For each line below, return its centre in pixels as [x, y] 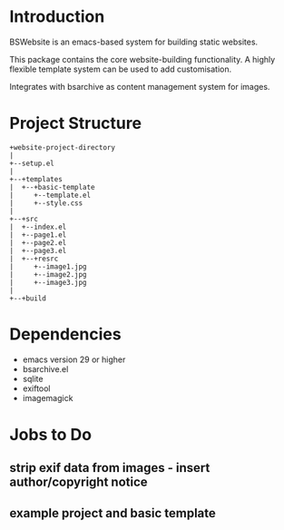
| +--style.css [46, 203]
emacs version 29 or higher [74, 359]
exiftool [37, 388]
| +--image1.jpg [49, 266]
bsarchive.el [45, 368]
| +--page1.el [38, 235]
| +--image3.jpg [49, 282]
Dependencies [65, 334]
